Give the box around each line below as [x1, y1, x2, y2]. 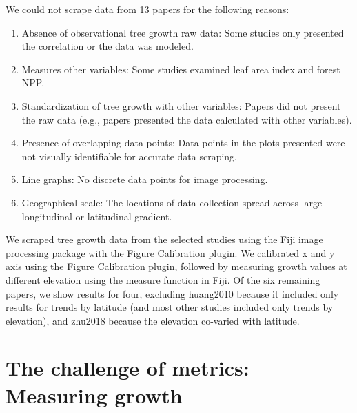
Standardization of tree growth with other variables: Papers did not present [21, 98, 341, 113]
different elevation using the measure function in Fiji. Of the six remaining [6, 272, 320, 287]
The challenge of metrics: [6, 354, 249, 382]
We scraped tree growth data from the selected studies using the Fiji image [6, 232, 323, 247]
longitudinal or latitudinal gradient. [21, 209, 172, 223]
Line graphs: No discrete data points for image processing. [21, 172, 268, 186]
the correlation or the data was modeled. [21, 39, 194, 53]
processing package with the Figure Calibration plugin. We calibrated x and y [6, 245, 335, 260]
